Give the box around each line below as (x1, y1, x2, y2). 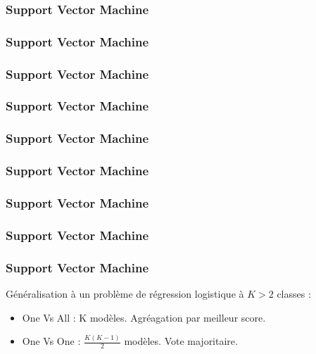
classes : (277, 286, 311, 301)
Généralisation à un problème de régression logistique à (6, 286, 244, 301)
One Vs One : (22, 334, 81, 348)
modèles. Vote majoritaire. (124, 334, 238, 348)
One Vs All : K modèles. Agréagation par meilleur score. (22, 310, 266, 324)
